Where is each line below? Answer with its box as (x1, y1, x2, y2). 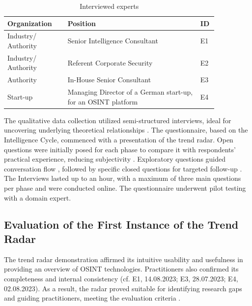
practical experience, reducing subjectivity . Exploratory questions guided (4, 154, 226, 164)
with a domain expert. (4, 192, 71, 203)
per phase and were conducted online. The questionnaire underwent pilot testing (4, 183, 246, 193)
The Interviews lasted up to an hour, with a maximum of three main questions (4, 173, 241, 183)
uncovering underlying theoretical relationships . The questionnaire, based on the (4, 125, 248, 135)
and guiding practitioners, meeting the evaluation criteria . (4, 293, 181, 303)
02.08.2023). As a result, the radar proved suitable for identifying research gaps (4, 283, 242, 293)
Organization (7, 18, 52, 28)
